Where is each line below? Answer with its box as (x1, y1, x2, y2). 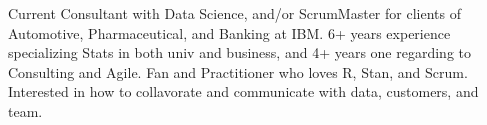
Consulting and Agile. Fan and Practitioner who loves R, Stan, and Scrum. (8, 61, 468, 82)
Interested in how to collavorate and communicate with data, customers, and (8, 81, 479, 102)
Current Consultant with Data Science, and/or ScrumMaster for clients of (8, 3, 461, 23)
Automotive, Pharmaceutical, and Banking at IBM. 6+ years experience (8, 22, 451, 43)
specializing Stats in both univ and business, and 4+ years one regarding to (8, 42, 472, 63)
